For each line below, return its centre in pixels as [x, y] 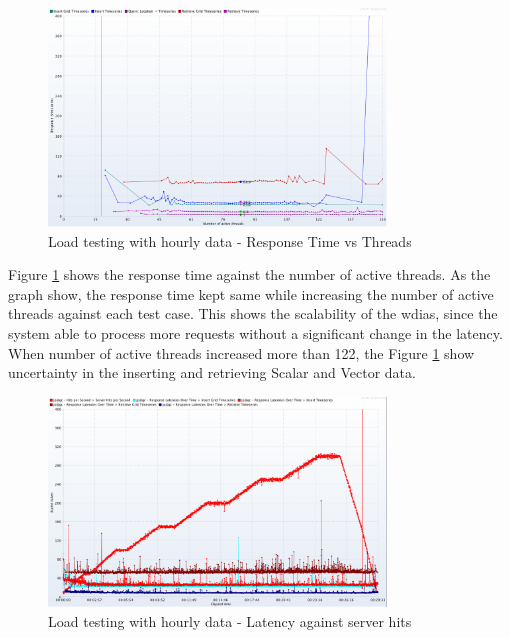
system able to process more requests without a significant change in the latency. [255, 332]
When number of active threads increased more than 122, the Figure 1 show [241, 352]
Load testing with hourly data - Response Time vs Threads [230, 240]
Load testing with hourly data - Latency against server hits [230, 620]
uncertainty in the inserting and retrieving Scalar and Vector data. [212, 372]
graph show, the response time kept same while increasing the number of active [251, 293]
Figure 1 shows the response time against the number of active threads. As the [249, 274]
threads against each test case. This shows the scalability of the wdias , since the [253, 313]
